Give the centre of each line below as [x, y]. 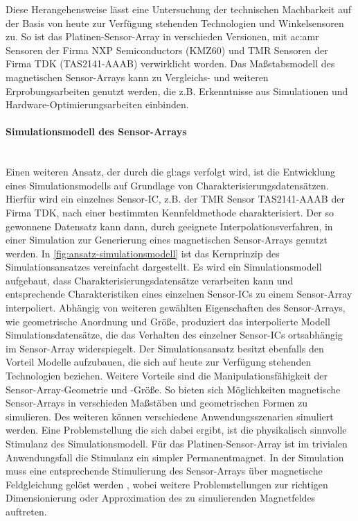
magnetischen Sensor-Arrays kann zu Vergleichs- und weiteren [137, 77]
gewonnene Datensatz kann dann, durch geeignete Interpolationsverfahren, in [169, 226]
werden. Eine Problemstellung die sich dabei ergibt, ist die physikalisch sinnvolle [176, 430]
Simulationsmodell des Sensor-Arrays [96, 131]
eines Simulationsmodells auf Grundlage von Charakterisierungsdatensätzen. [167, 185]
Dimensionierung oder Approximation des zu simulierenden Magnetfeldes [161, 498]
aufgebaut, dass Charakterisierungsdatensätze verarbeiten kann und [150, 280]
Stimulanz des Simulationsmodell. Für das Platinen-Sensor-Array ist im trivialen [177, 444]
